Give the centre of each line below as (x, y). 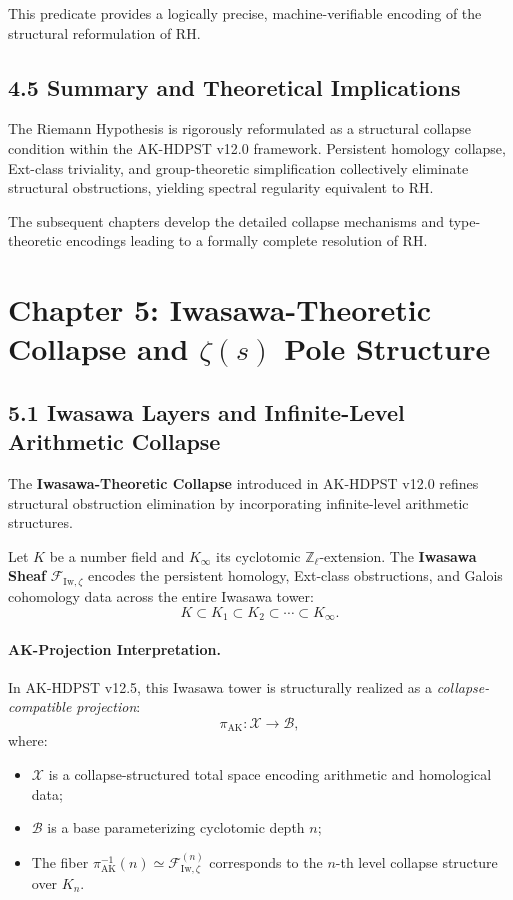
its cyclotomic (258, 555)
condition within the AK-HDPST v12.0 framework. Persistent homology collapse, (257, 147)
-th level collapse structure (416, 861)
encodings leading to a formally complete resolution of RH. (247, 240)
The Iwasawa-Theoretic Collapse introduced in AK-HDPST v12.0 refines (243, 483)
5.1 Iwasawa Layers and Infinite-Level (206, 411)
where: (28, 740)
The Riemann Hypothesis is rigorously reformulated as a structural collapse (239, 128)
